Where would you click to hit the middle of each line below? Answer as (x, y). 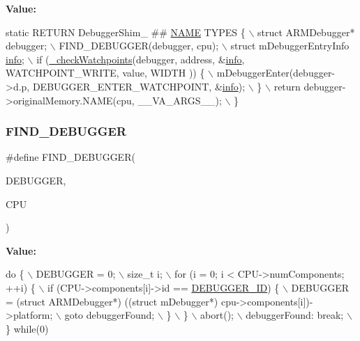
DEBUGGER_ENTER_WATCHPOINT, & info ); (139, 86)
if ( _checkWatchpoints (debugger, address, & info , (141, 59)
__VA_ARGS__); (180, 100)
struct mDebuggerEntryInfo (290, 46)
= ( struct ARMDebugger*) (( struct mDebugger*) (112, 301)
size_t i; (145, 274)
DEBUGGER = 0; (76, 274)
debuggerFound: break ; (295, 315)
